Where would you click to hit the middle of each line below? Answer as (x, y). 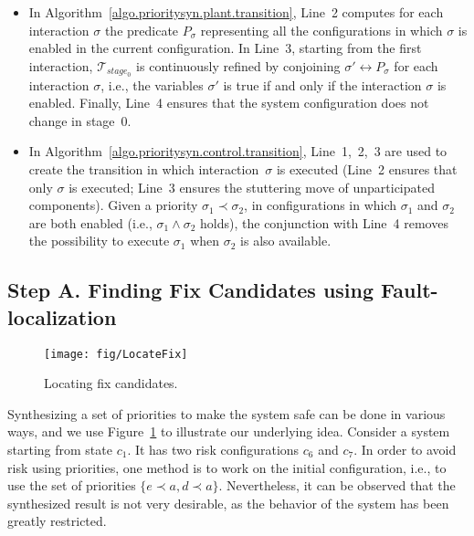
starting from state (60, 450)
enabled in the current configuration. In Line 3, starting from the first (225, 48)
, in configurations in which (321, 205)
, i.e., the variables (152, 84)
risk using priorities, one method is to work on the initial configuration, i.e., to (227, 467)
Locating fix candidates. (111, 383)
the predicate (142, 30)
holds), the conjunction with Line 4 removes (324, 222)
